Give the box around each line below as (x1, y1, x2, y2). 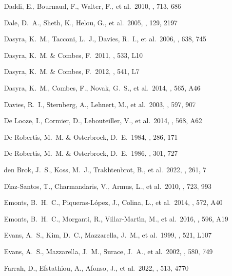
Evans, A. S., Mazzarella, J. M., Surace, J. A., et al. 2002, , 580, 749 (4, 246, 213, 256)
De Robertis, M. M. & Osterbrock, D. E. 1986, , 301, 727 (4, 148, 178, 158)
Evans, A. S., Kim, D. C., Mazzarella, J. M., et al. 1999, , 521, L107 (4, 230, 212, 240)
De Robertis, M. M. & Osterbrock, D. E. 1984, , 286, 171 (4, 131, 178, 142)
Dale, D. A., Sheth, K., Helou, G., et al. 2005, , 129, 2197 (4, 17, 177, 27)
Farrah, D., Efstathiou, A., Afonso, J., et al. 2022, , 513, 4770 (4, 262, 189, 273)
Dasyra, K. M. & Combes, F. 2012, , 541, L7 (4, 66, 139, 76)
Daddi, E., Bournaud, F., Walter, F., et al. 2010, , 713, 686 (4, 1, 181, 11)
